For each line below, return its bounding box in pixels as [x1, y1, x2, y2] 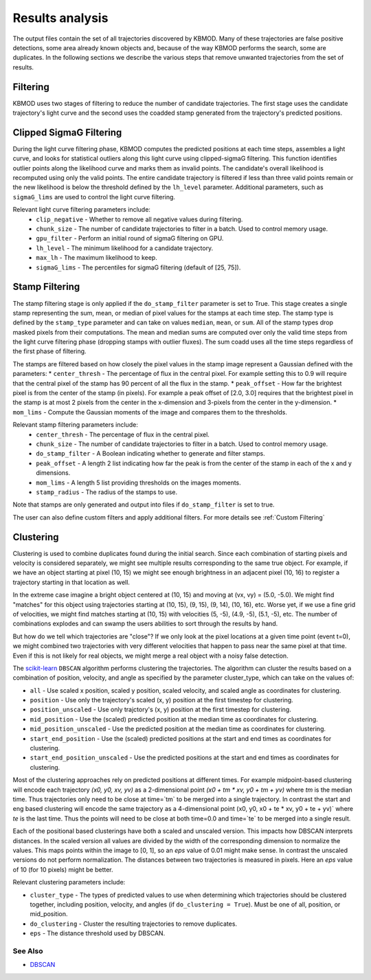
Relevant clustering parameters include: [12, 878, 126, 887]
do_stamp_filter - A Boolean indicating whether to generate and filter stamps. [36, 449, 265, 458]
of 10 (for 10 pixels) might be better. [12, 865, 113, 873]
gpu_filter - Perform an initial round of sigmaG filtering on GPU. [36, 234, 224, 243]
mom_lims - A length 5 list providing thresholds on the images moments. [36, 478, 242, 487]
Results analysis [12, 10, 109, 25]
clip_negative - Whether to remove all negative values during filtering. [36, 215, 243, 223]
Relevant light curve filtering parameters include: [12, 205, 151, 214]
